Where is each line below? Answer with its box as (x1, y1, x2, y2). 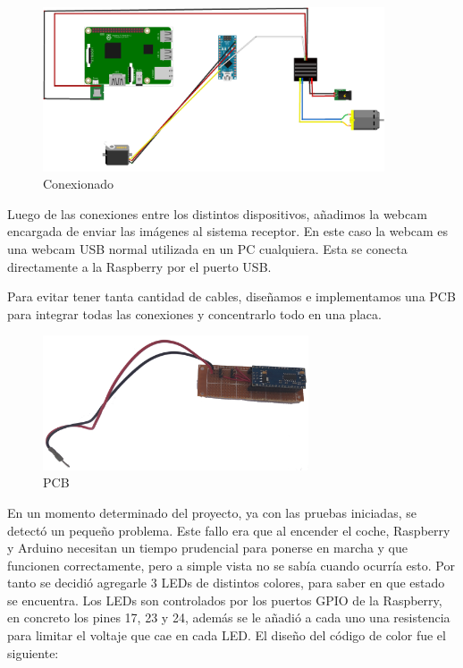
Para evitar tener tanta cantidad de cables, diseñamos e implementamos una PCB (7, 287, 456, 306)
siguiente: (7, 643, 59, 662)
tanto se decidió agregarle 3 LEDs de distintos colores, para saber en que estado (7, 573, 445, 592)
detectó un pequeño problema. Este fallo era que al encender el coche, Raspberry (7, 520, 450, 539)
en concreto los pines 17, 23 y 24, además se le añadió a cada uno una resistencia (7, 608, 450, 627)
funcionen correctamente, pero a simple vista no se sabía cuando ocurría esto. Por (7, 555, 455, 574)
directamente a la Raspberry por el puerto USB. (7, 257, 272, 275)
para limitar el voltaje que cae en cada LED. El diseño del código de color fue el (7, 626, 446, 645)
